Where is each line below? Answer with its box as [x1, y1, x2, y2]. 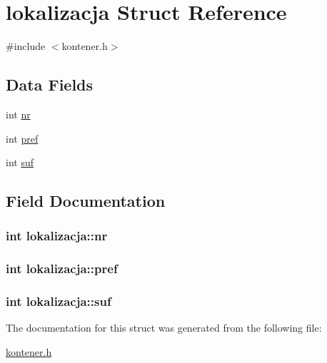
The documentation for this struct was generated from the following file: [6, 320, 322, 335]
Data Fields [6, 73, 94, 96]
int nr [6, 106, 31, 121]
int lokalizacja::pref [6, 260, 118, 277]
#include [6, 39, 46, 53]
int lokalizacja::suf [6, 292, 111, 310]
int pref [6, 131, 39, 145]
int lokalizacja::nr [6, 227, 108, 245]
